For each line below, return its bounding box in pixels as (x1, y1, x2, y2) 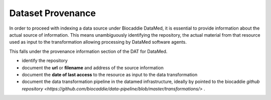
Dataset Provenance (9, 8, 96, 19)
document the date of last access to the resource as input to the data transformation (22, 71, 198, 77)
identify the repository (22, 58, 68, 64)
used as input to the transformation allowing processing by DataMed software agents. (9, 39, 187, 45)
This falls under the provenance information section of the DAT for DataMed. (9, 48, 168, 54)
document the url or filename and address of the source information (22, 64, 164, 70)
